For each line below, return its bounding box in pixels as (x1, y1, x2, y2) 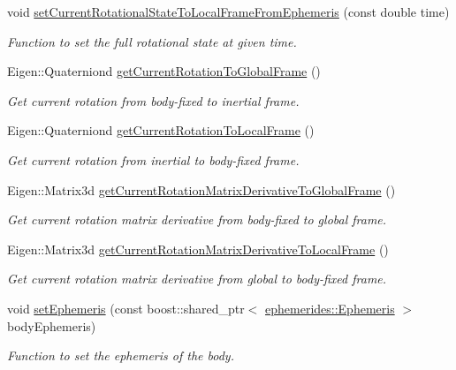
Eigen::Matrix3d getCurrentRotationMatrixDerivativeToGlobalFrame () (7, 180, 396, 199)
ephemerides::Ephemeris (265, 298, 395, 317)
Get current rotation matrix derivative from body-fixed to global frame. (7, 210, 387, 229)
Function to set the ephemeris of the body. (7, 346, 234, 365)
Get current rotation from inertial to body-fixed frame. (7, 150, 300, 169)
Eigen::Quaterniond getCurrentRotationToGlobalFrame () (7, 62, 321, 80)
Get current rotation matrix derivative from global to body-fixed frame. (7, 269, 387, 288)
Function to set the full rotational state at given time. (7, 32, 297, 50)
